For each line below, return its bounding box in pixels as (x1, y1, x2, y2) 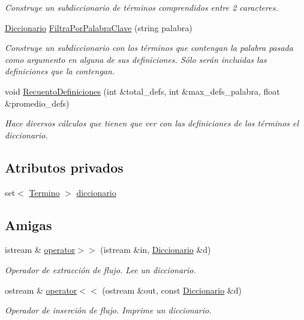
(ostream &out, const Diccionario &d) (102, 283, 242, 296)
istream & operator (5, 243, 76, 256)
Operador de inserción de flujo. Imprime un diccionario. (5, 304, 212, 316)
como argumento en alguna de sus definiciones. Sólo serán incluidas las (5, 53, 267, 65)
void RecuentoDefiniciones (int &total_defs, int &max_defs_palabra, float (5, 84, 280, 97)
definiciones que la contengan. (5, 65, 115, 77)
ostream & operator (5, 283, 77, 296)
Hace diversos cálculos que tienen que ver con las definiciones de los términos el (5, 117, 299, 129)
